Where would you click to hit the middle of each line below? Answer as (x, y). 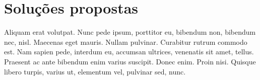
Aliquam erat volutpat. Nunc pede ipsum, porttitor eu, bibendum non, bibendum (130, 32)
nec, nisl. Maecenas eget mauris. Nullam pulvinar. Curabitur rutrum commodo (126, 42)
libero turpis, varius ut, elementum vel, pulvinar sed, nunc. (95, 71)
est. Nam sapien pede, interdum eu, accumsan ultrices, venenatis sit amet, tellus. (129, 52)
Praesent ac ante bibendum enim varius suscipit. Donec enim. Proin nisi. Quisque (130, 61)
